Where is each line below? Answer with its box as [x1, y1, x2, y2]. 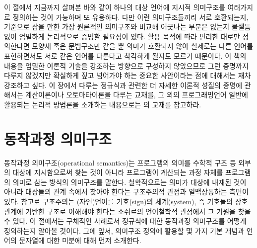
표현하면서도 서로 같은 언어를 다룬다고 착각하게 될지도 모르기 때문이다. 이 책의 [4, 50, 247, 61]
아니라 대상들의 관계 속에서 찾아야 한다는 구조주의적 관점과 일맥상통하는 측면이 [4, 186, 249, 197]
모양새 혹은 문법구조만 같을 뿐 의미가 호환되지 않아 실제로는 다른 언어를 [32, 41, 254, 51]
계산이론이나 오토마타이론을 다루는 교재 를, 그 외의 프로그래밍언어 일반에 [25, 89, 248, 100]
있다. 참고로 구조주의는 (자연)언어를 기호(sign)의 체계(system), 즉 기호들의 [4, 196, 233, 207]
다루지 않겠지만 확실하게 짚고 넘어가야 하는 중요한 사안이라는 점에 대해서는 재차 [4, 70, 251, 81]
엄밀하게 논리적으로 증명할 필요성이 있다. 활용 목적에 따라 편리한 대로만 [19, 31, 240, 41]
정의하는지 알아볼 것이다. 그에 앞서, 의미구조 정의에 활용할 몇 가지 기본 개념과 [4, 225, 245, 236]
